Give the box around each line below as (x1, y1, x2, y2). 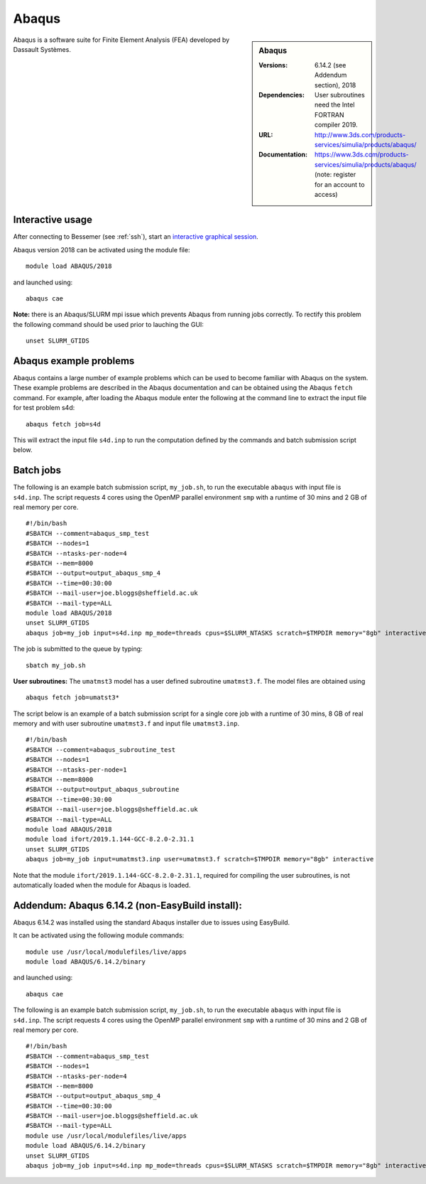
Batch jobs (13, 464, 62, 476)
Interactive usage (13, 214, 92, 226)
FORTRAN (315, 110, 344, 119)
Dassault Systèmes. (13, 45, 71, 53)
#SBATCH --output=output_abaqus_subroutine (26, 785, 180, 794)
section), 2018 (315, 80, 356, 89)
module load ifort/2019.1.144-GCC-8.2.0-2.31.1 (26, 835, 195, 844)
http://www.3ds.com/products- (315, 130, 406, 139)
